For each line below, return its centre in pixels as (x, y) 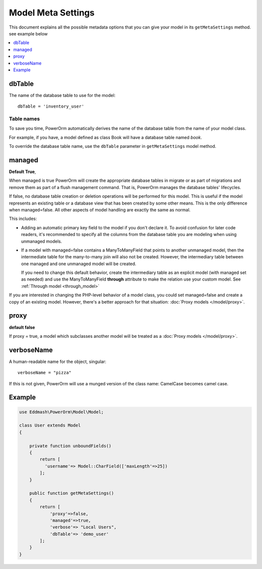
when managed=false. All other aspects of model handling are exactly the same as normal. (100, 210)
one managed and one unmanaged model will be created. (79, 264)
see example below (28, 33)
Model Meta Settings (52, 13)
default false (22, 327)
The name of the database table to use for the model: (62, 95)
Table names (25, 119)
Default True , (23, 172)
